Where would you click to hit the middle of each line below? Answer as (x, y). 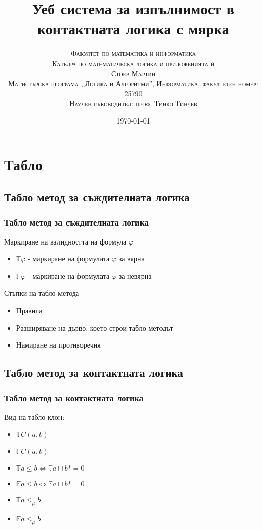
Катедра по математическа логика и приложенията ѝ (133, 63)
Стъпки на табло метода (42, 293)
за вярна (132, 259)
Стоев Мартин (133, 73)
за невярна (135, 276)
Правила (29, 310)
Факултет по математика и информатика (133, 53)
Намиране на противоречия (58, 345)
